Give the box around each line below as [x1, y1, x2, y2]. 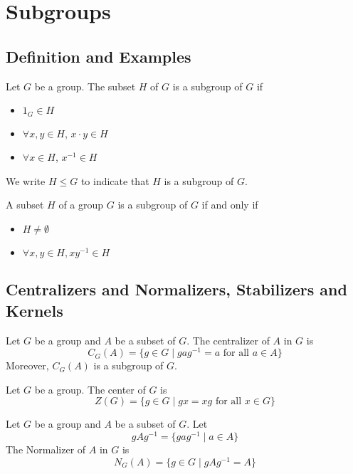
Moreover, [6, 358, 49, 373]
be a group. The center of [34, 381, 146, 396]
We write [6, 173, 46, 188]
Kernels [6, 299, 63, 321]
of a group [58, 197, 104, 212]
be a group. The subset [34, 78, 136, 93]
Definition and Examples [6, 45, 191, 67]
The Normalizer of [6, 442, 86, 457]
